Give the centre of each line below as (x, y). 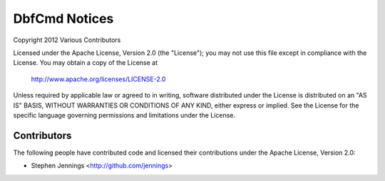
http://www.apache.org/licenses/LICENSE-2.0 (98, 79)
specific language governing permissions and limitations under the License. (124, 115)
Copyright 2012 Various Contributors (67, 40)
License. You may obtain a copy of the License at (86, 63)
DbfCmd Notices (63, 19)
